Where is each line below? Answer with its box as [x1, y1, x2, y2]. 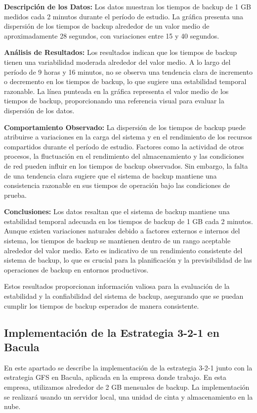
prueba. [4, 189, 27, 200]
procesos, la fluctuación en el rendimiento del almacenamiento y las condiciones [4, 151, 244, 161]
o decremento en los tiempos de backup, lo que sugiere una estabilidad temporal [4, 76, 247, 87]
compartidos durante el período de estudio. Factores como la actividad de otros [4, 141, 244, 151]
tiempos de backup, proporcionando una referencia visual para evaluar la [4, 95, 224, 106]
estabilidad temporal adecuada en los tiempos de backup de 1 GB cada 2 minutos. [4, 216, 253, 226]
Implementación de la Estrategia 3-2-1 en [4, 324, 219, 340]
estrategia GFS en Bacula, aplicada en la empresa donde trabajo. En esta [4, 372, 226, 382]
